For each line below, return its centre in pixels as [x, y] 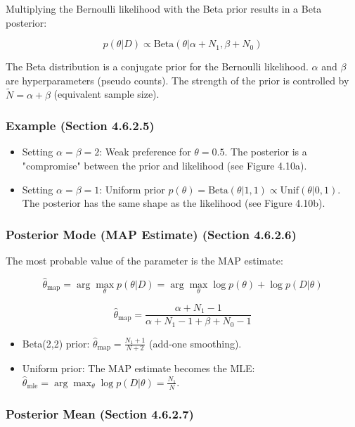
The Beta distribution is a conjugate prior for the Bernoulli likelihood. [157, 66]
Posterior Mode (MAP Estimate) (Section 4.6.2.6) [151, 234]
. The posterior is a [266, 152]
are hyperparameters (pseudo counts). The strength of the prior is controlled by [177, 80]
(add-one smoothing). [195, 343]
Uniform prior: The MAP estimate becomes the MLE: [138, 368]
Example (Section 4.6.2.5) [80, 126]
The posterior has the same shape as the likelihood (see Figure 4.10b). [174, 203]
